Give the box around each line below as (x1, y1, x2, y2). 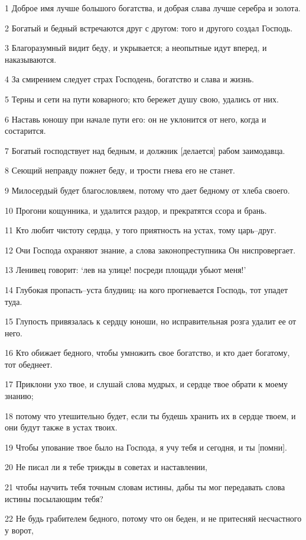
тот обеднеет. (5, 358, 53, 370)
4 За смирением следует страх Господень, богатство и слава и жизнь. (5, 73, 254, 85)
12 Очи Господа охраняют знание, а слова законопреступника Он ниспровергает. (5, 243, 296, 256)
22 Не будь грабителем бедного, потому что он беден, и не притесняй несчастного (5, 512, 302, 525)
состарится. (5, 124, 46, 137)
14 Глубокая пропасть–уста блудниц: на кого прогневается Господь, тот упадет (5, 283, 288, 295)
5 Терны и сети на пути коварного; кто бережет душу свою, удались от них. (5, 92, 279, 105)
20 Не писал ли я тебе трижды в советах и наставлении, (5, 461, 208, 473)
